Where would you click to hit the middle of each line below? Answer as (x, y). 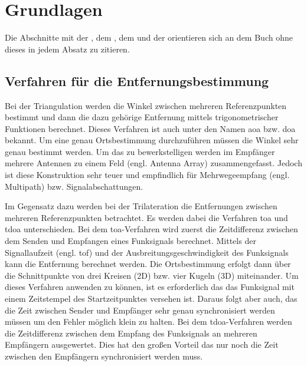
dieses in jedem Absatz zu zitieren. (67, 49)
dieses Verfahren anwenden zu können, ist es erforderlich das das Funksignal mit (150, 287)
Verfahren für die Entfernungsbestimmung (137, 80)
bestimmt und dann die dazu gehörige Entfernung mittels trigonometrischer (142, 117)
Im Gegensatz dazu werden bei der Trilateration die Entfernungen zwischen (141, 206)
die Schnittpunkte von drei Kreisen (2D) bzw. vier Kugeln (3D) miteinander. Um (152, 275)
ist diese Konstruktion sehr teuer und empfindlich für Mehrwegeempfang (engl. (147, 175)
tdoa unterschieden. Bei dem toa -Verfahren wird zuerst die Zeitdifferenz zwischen (151, 229)
